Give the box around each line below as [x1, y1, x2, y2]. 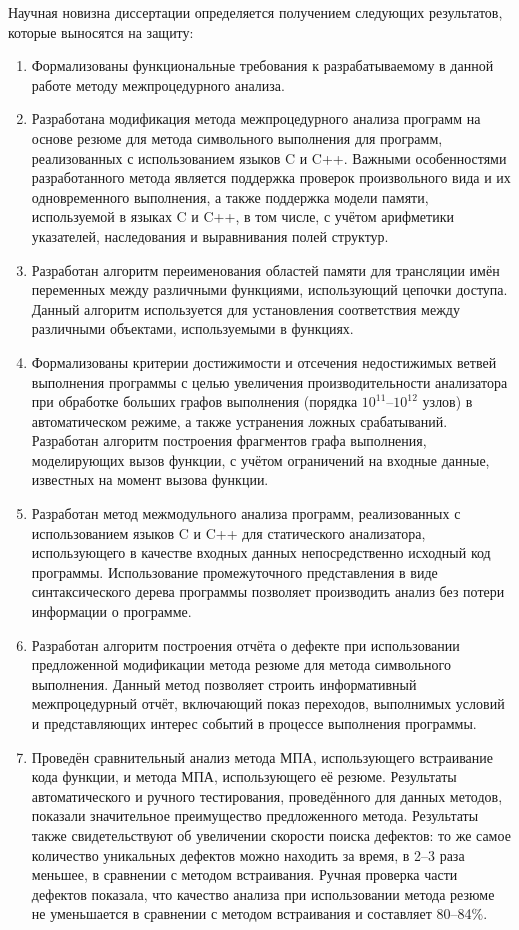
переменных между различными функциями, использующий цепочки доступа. [31, 279, 508, 300]
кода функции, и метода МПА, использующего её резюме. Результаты [31, 766, 457, 787]
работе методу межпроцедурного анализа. [31, 74, 285, 95]
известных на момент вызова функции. [31, 469, 269, 490]
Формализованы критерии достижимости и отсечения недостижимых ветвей [31, 351, 497, 372]
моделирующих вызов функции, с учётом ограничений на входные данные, [31, 449, 490, 470]
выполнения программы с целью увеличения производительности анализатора [31, 371, 508, 392]
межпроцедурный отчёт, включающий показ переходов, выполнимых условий [31, 693, 505, 714]
